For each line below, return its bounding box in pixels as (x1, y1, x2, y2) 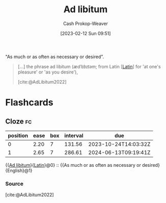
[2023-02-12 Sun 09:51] (60, 30, 111, 36)
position (8, 132, 29, 139)
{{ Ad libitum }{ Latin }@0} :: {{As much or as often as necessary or (5, 162, 141, 168)
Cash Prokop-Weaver (63, 20, 108, 27)
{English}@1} (5, 167, 33, 173)
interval (64, 132, 84, 139)
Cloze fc (5, 117, 32, 125)
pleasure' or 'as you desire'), (17, 69, 78, 75)
